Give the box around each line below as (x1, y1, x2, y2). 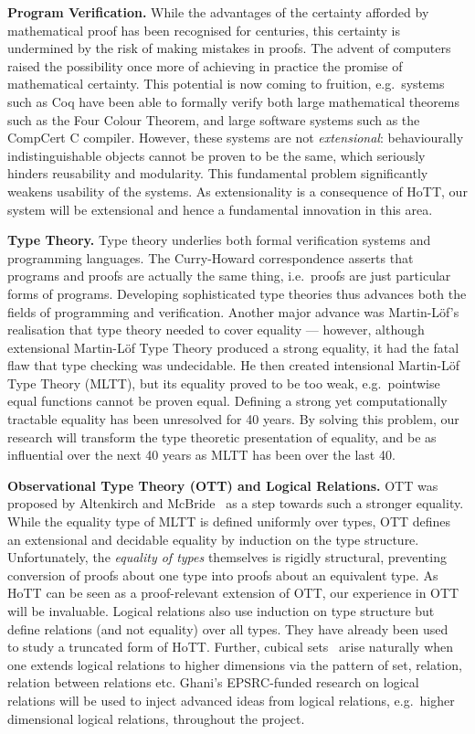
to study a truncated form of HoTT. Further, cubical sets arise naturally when (7, 637, 454, 656)
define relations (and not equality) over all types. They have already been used (7, 619, 449, 638)
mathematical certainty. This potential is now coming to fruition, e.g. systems (7, 74, 445, 93)
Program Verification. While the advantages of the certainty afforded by (7, 3, 429, 21)
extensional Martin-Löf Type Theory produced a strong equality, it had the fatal (7, 337, 459, 356)
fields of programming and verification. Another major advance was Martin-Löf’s (7, 302, 459, 321)
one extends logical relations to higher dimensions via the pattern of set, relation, (7, 654, 462, 674)
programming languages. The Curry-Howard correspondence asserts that (7, 248, 414, 267)
